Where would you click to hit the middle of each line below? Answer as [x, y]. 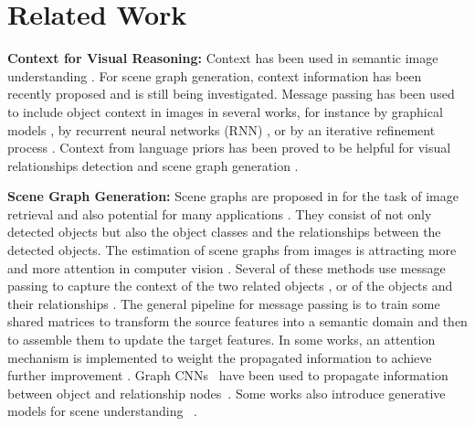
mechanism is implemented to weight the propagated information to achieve [220, 357]
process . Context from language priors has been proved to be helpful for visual [229, 148]
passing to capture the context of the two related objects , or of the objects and [230, 286]
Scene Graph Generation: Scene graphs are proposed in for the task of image [233, 196]
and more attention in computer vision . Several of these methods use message [227, 267]
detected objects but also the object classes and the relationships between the [224, 232]
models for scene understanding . [102, 411]
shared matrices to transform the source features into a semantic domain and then [237, 321]
